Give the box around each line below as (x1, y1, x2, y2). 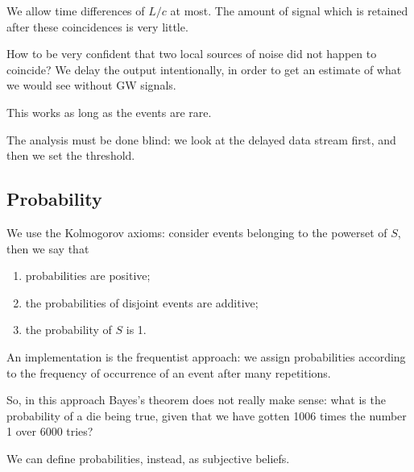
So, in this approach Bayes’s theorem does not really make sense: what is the (6, 391, 386, 408)
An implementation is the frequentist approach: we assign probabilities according (6, 348, 406, 365)
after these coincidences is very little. (6, 18, 188, 35)
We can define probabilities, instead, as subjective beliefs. (6, 449, 290, 466)
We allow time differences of (6, 2, 145, 19)
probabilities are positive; (25, 267, 151, 284)
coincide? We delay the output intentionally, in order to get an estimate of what (6, 61, 402, 77)
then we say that (6, 240, 89, 257)
